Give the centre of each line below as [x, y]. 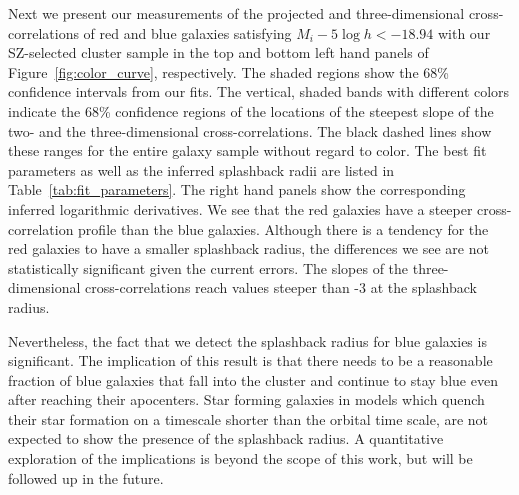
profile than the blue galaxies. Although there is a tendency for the [283, 228]
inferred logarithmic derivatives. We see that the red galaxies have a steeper [240, 208]
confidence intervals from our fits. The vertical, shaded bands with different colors [259, 91]
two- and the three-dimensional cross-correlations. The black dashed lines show [250, 130]
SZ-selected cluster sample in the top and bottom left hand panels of [218, 52]
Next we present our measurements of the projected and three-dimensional [236, 13]
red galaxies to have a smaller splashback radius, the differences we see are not [248, 248]
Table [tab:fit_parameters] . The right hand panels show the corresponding [237, 189]
